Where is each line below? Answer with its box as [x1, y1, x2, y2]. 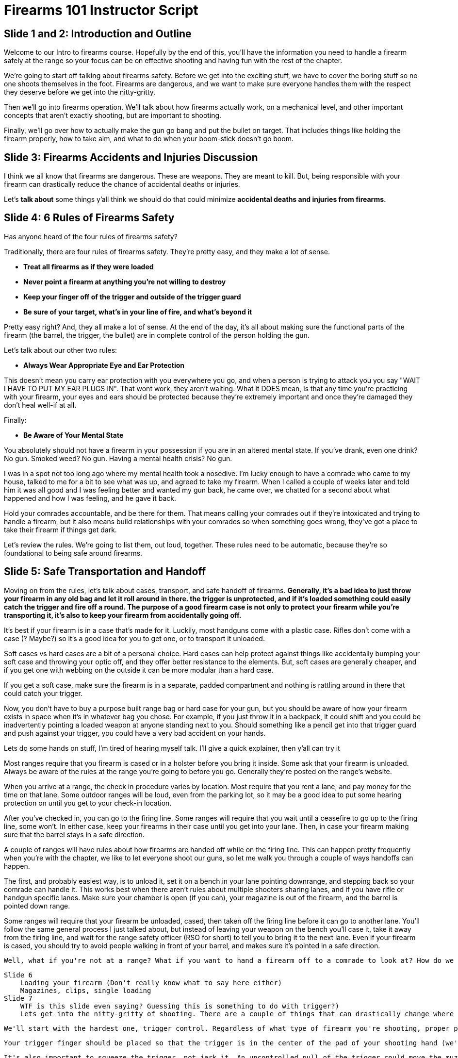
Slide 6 [4, 971, 33, 979]
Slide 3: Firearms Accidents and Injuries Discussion [4, 151, 258, 164]
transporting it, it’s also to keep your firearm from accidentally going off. [4, 611, 242, 619]
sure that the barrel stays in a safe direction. [4, 830, 145, 839]
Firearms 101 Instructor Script [4, 2, 198, 18]
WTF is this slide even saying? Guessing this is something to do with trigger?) [20, 1002, 340, 1010]
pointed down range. [4, 901, 70, 910]
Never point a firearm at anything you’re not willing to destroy [23, 277, 226, 286]
